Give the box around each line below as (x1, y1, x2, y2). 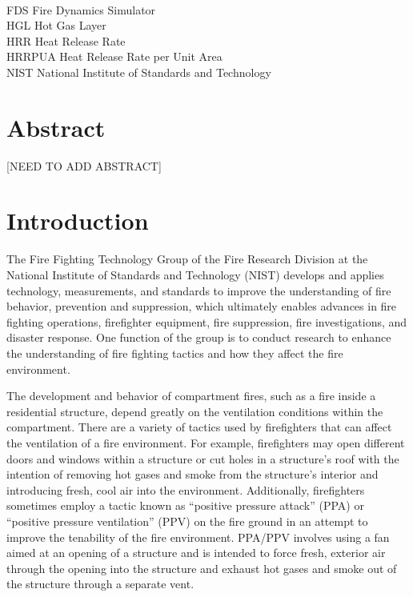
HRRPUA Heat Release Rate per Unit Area (6, 48, 223, 65)
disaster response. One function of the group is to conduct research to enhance (6, 329, 391, 346)
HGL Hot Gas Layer (6, 17, 106, 34)
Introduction (6, 204, 149, 237)
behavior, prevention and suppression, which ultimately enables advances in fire (6, 298, 397, 315)
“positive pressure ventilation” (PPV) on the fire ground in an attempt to (6, 512, 368, 529)
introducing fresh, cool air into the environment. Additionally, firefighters (6, 481, 365, 498)
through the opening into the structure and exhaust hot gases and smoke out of (6, 559, 397, 576)
